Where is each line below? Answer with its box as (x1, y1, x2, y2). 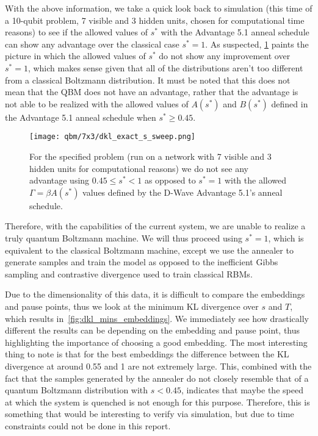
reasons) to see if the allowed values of (5, 26, 148, 38)
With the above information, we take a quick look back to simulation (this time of (5, 2, 313, 14)
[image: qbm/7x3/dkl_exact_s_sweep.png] (29, 132, 196, 141)
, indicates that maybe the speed (181, 384, 303, 396)
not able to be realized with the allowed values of (5, 97, 189, 110)
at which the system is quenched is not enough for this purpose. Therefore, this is (5, 395, 310, 408)
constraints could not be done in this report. (5, 419, 171, 432)
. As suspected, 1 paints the (205, 37, 309, 50)
